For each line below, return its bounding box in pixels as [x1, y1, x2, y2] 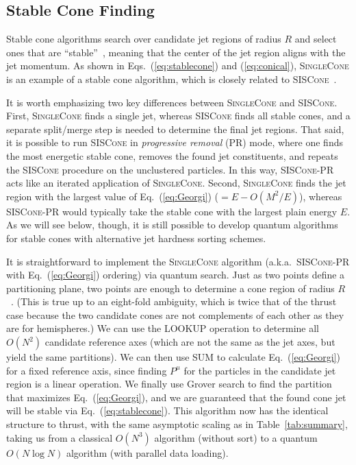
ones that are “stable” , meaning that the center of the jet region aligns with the [6, 45, 346, 59]
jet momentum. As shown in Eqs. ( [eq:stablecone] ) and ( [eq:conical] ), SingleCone [6, 58, 349, 73]
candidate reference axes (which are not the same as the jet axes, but [44, 335, 335, 349]
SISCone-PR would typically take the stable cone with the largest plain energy [6, 204, 338, 218]
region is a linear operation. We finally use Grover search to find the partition [6, 377, 332, 391]
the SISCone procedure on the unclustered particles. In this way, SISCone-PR [6, 162, 334, 176]
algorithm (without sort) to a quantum [154, 430, 318, 444]
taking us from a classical [6, 430, 113, 444]
